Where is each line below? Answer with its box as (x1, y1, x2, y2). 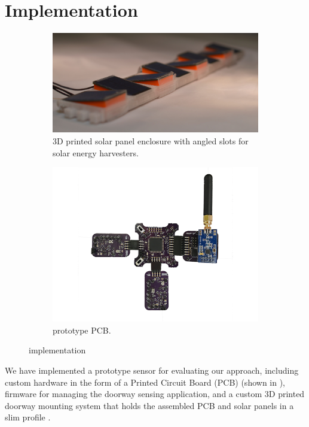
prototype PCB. (53, 323, 111, 336)
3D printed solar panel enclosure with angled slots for (53, 135, 249, 147)
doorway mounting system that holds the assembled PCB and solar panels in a (5, 399, 294, 411)
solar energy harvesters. (53, 146, 139, 159)
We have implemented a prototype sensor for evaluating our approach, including (5, 364, 299, 376)
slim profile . (5, 411, 51, 423)
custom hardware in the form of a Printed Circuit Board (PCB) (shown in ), (5, 375, 286, 388)
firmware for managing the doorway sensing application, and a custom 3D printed (5, 387, 305, 400)
